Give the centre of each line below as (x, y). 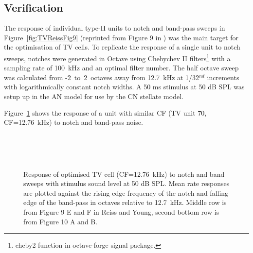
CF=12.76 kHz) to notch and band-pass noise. (73, 122)
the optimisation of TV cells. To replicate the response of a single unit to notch (122, 47)
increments (223, 77)
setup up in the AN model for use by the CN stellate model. (94, 96)
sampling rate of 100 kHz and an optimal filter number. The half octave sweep (121, 68)
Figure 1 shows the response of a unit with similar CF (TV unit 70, (105, 112)
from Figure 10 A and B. (61, 221)
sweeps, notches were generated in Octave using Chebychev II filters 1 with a (117, 57)
